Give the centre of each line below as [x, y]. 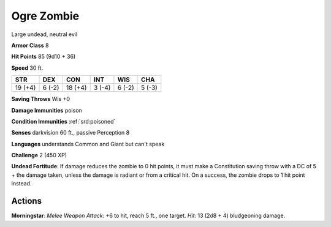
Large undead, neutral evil [44, 34]
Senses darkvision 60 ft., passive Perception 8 [70, 133]
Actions [27, 201]
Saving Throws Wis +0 [41, 99]
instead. [21, 184]
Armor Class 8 [30, 45]
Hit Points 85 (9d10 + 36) [44, 57]
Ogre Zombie [45, 16]
